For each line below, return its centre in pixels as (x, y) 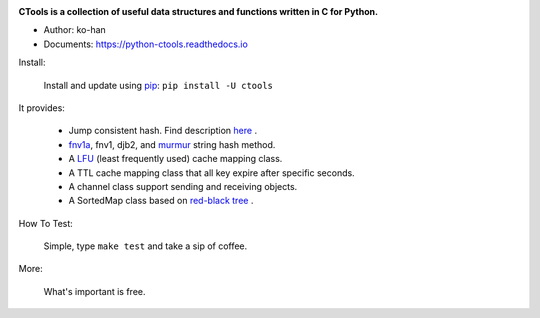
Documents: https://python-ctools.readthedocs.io (146, 44)
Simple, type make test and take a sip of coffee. (145, 246)
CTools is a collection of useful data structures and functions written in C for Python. (198, 11)
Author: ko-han (75, 30)
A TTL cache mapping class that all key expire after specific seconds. (211, 172)
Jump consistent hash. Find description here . (163, 131)
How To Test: (46, 223)
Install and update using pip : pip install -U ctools (158, 85)
